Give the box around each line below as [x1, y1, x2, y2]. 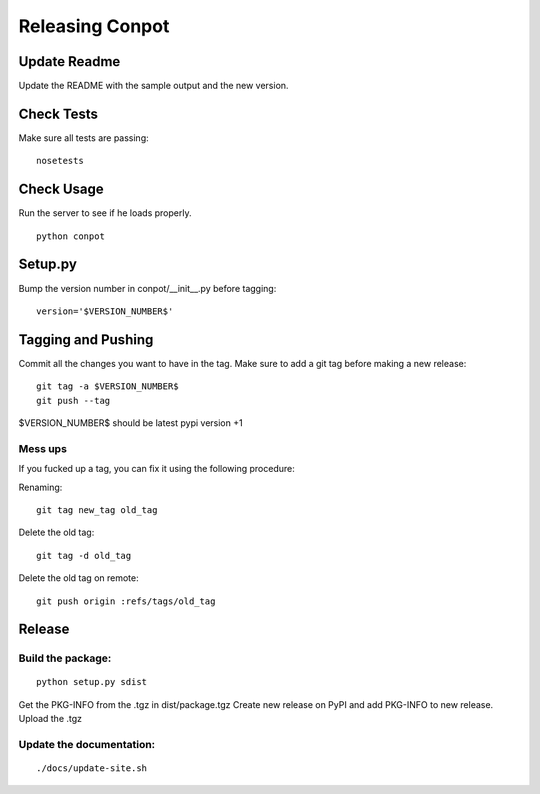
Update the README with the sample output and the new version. [18, 80, 289, 92]
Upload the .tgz [18, 713, 83, 725]
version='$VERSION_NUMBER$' [36, 305, 174, 317]
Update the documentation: [18, 738, 156, 752]
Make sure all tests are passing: [18, 131, 149, 144]
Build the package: [18, 651, 112, 665]
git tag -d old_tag [36, 550, 132, 561]
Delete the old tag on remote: [18, 572, 139, 584]
